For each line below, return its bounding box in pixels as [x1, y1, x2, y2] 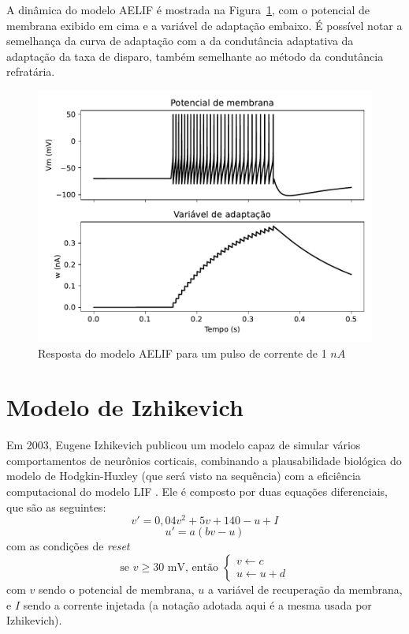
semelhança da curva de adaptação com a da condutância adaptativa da [6, 32, 354, 49]
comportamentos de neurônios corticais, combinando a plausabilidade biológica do [6, 452, 402, 468]
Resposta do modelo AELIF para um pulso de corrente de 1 [38, 344, 327, 361]
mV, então [167, 561, 218, 573]
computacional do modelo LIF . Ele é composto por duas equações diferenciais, [6, 483, 388, 500]
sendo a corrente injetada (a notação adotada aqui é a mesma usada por [23, 596, 372, 613]
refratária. [6, 63, 55, 80]
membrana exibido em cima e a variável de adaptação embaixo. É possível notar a [6, 17, 403, 33]
